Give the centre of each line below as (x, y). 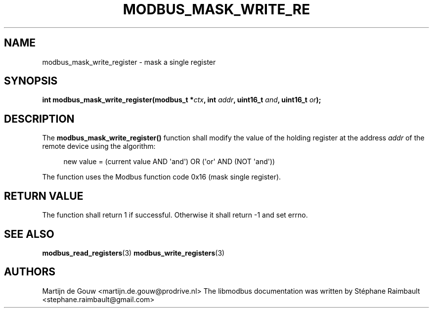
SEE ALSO (29, 234)
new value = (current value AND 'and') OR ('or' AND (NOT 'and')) (169, 162)
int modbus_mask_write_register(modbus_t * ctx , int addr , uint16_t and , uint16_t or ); (182, 100)
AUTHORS (30, 272)
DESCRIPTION (39, 119)
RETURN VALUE (44, 196)
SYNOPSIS (31, 81)
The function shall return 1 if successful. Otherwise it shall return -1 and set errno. (175, 215)
